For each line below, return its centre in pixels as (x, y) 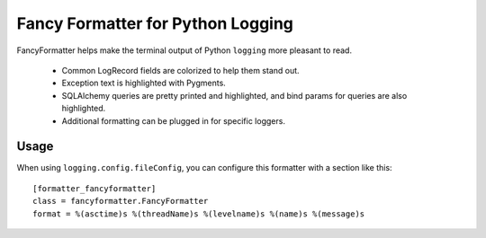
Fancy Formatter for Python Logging (155, 23)
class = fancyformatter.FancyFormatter (121, 201)
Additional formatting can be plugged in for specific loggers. (173, 120)
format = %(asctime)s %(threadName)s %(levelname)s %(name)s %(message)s (199, 214)
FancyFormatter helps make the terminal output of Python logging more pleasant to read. (184, 50)
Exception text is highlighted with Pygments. (144, 83)
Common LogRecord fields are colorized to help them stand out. (181, 70)
